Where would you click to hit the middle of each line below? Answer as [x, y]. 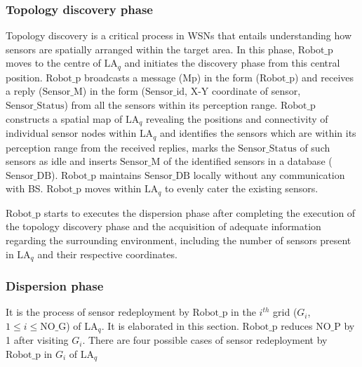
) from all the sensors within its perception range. [171, 105]
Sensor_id [165, 92]
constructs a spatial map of [64, 118]
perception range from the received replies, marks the [120, 147]
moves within [113, 188]
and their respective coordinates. [107, 254]
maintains [120, 174]
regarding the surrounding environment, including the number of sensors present [179, 240]
